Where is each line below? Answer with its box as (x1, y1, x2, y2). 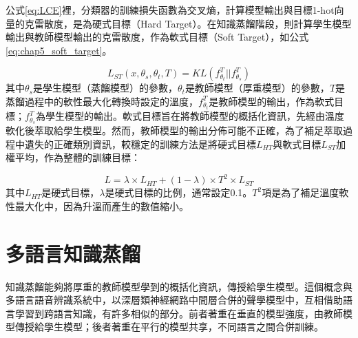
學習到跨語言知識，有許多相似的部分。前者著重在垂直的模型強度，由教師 (14, 306, 343, 320)
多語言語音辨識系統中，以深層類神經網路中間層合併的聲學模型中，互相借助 (6, 293, 343, 307)
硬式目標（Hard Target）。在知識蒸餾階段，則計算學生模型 (92, 16, 352, 30)
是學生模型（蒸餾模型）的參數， (32, 81, 178, 95)
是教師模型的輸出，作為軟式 (209, 94, 335, 108)
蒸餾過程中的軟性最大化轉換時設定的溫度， (6, 94, 198, 108)
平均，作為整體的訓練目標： (14, 150, 140, 165)
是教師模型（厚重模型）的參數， (185, 81, 330, 95)
